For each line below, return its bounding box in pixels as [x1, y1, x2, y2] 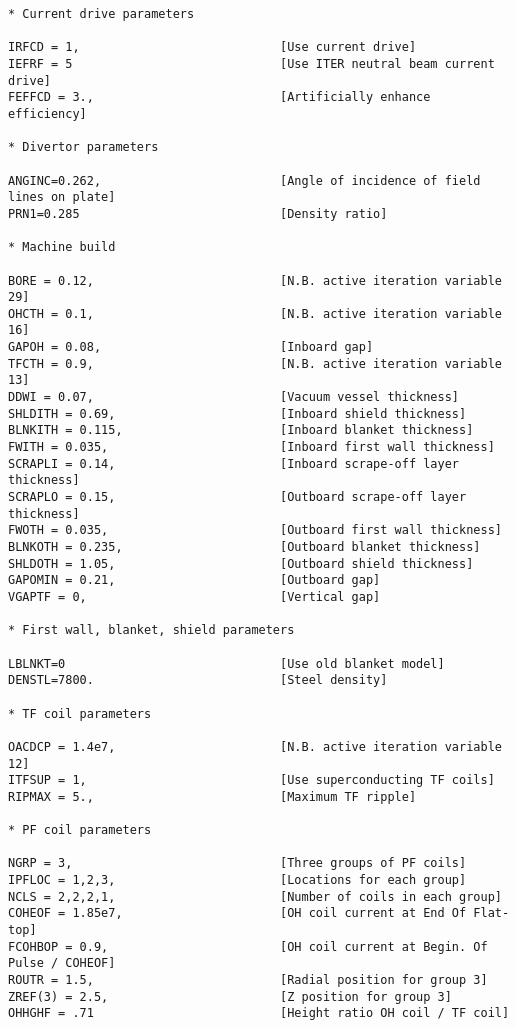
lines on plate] [8, 190, 116, 205]
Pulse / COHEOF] [8, 956, 116, 971]
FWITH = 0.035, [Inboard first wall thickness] [8, 440, 495, 455]
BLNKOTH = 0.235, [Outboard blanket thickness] [8, 540, 481, 554]
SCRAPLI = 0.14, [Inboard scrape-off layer [8, 456, 460, 471]
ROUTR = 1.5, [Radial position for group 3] [8, 973, 488, 988]
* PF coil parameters [8, 823, 152, 838]
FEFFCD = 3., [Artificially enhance [8, 90, 431, 105]
